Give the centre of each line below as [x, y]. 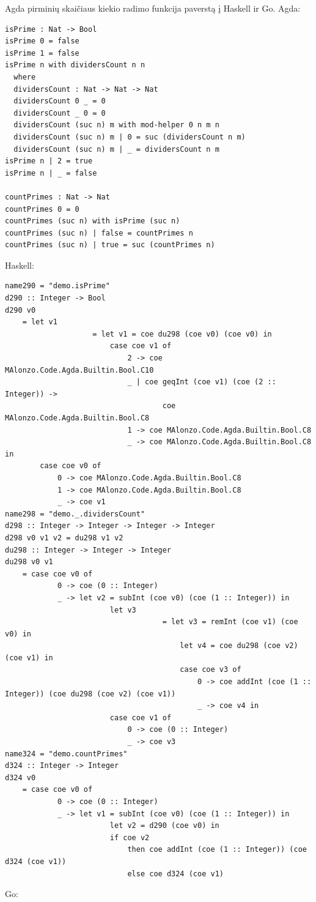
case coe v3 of [211, 670]
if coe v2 [130, 837]
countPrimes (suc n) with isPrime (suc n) [93, 221]
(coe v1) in [29, 658]
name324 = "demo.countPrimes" [66, 754]
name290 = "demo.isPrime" [57, 286]
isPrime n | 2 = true [49, 161]
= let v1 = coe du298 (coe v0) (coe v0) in [182, 334]
